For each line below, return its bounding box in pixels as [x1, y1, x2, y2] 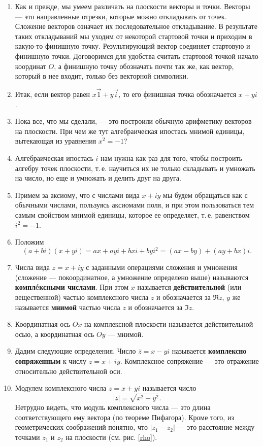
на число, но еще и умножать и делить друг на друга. [15, 173, 181, 183]
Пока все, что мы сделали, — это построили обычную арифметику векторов [15, 116, 252, 126]
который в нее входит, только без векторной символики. [15, 71, 188, 81]
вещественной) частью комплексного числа [15, 291, 149, 302]
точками [15, 431, 40, 442]
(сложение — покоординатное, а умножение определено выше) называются [15, 271, 249, 282]
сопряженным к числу [15, 355, 87, 366]
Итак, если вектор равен [15, 88, 90, 99]
